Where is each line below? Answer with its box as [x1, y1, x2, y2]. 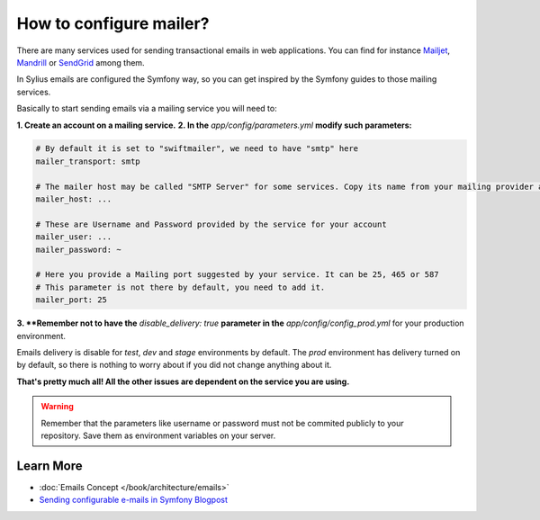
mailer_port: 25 [35, 295, 108, 305]
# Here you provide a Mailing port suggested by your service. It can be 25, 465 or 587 [35, 270, 440, 280]
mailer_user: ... [35, 232, 112, 242]
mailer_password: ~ [35, 244, 121, 255]
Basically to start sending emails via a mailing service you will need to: [16, 103, 278, 114]
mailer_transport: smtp [35, 156, 141, 166]
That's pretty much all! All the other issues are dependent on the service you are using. [16, 376, 350, 387]
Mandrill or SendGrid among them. [16, 57, 145, 67]
